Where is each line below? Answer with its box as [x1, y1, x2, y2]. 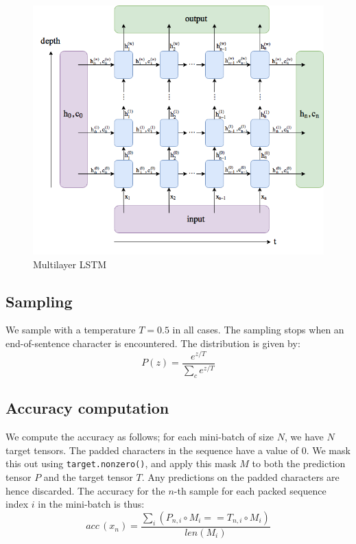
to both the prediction [252, 456, 346, 471]
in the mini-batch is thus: [38, 497, 145, 511]
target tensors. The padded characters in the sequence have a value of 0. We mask [5, 442, 351, 457]
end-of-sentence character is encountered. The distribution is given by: [5, 336, 300, 351]
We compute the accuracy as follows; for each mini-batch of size [5, 429, 274, 444]
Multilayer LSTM [33, 257, 107, 271]
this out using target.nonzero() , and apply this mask [5, 456, 237, 471]
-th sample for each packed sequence [174, 483, 327, 497]
